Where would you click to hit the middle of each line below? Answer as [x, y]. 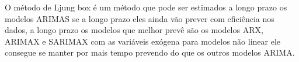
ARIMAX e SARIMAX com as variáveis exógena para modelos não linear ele [143, 41]
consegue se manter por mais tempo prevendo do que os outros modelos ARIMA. [150, 52]
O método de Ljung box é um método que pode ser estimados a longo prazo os [146, 7]
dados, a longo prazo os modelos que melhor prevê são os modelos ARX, [134, 30]
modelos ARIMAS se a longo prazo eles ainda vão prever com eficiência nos [140, 18]
